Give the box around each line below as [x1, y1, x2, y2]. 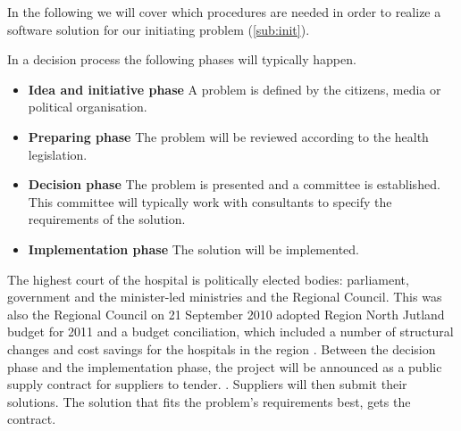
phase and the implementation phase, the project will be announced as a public [7, 357, 442, 376]
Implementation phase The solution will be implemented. [28, 239, 359, 258]
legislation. [28, 145, 88, 163]
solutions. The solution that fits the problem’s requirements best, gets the [7, 392, 411, 410]
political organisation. [28, 97, 147, 116]
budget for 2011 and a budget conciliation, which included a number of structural [7, 322, 454, 341]
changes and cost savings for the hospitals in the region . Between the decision [7, 339, 436, 358]
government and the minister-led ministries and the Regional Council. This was [7, 287, 442, 306]
